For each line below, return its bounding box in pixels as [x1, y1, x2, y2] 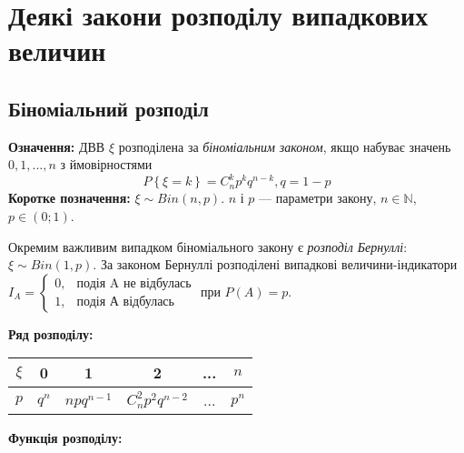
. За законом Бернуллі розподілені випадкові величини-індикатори [93, 255, 458, 274]
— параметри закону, [259, 188, 377, 207]
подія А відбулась [76, 296, 174, 309]
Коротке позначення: [8, 188, 131, 207]
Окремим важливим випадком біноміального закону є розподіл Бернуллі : [8, 237, 408, 256]
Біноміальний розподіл [8, 94, 209, 122]
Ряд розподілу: [8, 324, 94, 343]
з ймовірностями [60, 155, 153, 174]
